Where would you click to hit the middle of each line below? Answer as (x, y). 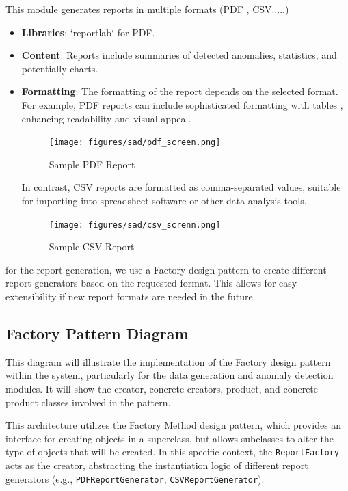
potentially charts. (60, 68)
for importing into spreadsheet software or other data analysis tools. (164, 200)
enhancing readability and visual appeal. (106, 118)
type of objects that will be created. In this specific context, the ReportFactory (173, 452)
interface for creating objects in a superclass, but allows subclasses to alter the (170, 438)
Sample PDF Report (92, 164)
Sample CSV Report (92, 247)
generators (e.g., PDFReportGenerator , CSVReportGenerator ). (135, 478)
